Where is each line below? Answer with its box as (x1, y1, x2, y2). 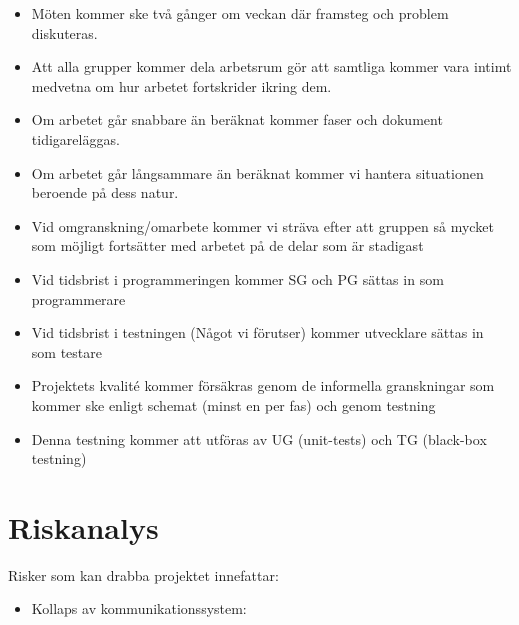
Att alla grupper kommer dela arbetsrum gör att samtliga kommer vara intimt (31, 56, 512, 77)
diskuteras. (31, 22, 98, 43)
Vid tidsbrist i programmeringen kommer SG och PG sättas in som (31, 268, 444, 289)
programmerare (31, 288, 126, 309)
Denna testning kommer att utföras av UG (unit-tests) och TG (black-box (31, 428, 487, 449)
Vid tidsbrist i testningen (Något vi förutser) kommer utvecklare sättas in (31, 322, 484, 343)
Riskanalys (8, 506, 159, 547)
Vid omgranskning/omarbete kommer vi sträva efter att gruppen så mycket (31, 215, 494, 236)
